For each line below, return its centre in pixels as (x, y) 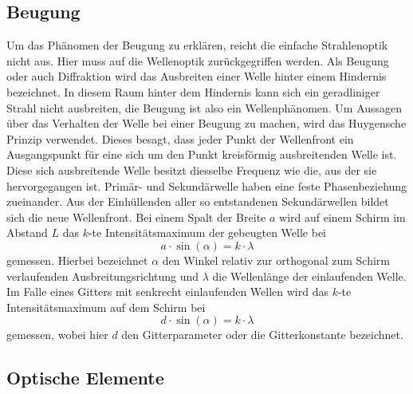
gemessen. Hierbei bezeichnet (77, 260)
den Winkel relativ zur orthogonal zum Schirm (276, 260)
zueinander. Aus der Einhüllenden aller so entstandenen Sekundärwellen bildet (198, 201)
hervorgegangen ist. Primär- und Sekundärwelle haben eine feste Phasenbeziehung (207, 185)
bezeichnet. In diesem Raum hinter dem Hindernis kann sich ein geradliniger (193, 91)
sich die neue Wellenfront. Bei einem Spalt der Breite (136, 217)
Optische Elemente (85, 378)
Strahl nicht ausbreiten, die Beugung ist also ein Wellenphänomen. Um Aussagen (205, 107)
